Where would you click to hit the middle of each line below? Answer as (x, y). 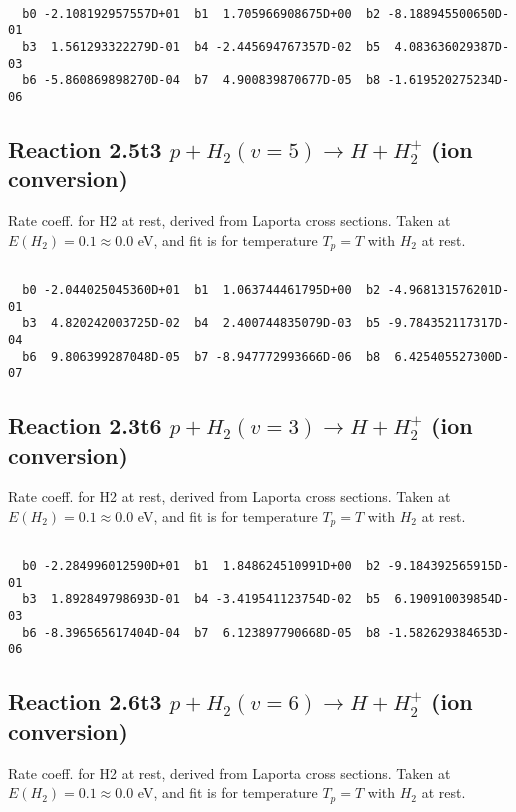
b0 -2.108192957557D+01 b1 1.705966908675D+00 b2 (201, 13)
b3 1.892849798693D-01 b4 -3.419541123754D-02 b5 (201, 599)
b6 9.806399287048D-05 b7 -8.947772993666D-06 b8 (201, 356)
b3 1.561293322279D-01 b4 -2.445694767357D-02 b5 (201, 46)
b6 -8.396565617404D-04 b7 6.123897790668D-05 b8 (201, 632)
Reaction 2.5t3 (85, 148)
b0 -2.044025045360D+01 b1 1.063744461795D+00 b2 (201, 289)
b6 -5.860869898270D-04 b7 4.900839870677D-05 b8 (201, 80)
